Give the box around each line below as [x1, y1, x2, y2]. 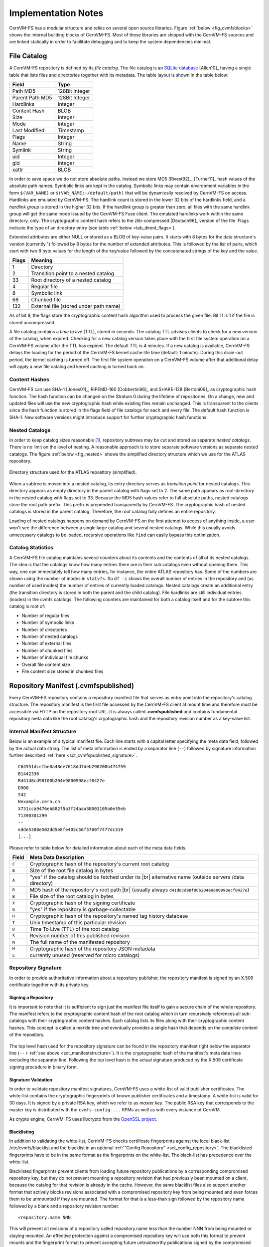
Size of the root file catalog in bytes [29, 867, 113, 874]
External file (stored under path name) [31, 303, 121, 310]
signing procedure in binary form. [9, 1064, 78, 1070]
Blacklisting [9, 1129, 34, 1135]
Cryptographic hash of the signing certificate [29, 899, 135, 906]
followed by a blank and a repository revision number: [9, 1203, 120, 1209]
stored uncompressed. [9, 319, 56, 325]
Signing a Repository [9, 995, 53, 1001]
